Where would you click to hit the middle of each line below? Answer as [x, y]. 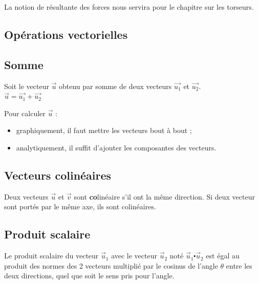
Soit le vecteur [27, 86]
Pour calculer [25, 113]
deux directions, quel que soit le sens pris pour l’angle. [89, 276]
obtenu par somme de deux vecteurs [115, 86]
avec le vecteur [134, 256]
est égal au [223, 256]
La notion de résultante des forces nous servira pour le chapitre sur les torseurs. [129, 7]
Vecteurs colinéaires [58, 175]
